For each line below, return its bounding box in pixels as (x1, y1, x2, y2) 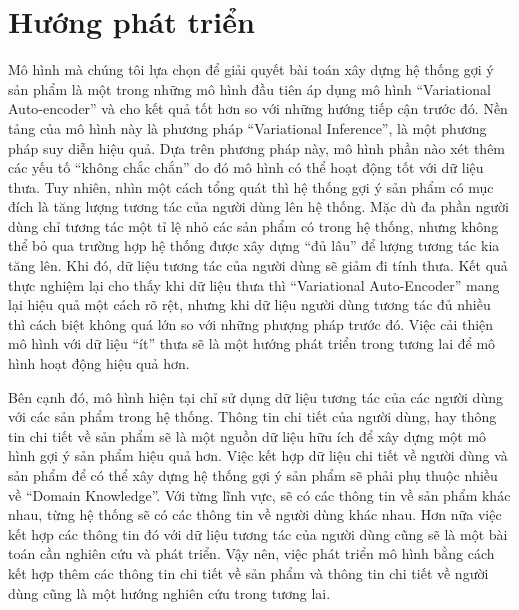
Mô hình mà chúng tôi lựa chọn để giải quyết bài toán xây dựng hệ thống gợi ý (8, 59, 494, 80)
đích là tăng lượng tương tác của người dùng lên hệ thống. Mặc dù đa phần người (8, 196, 509, 217)
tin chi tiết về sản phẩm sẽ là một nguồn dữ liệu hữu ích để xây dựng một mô (8, 425, 487, 446)
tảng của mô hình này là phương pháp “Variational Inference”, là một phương (8, 117, 487, 138)
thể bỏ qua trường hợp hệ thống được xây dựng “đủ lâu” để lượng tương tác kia (8, 235, 500, 256)
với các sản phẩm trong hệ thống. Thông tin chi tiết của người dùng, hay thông (8, 406, 497, 427)
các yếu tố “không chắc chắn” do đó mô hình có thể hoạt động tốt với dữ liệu (8, 157, 484, 178)
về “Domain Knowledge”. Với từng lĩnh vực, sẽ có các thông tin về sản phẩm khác (8, 484, 511, 505)
